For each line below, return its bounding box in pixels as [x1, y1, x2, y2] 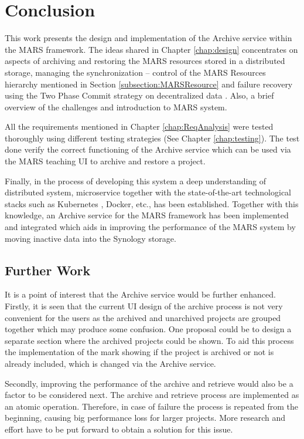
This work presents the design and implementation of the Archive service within [5, 32, 292, 44]
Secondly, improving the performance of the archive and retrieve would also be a [5, 377, 293, 389]
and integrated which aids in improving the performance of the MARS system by [5, 221, 296, 233]
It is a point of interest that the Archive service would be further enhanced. [5, 288, 276, 300]
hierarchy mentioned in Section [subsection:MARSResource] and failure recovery [5, 77, 293, 90]
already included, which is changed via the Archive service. [5, 357, 216, 369]
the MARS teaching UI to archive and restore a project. [5, 155, 206, 167]
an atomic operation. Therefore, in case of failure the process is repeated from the [5, 400, 299, 412]
